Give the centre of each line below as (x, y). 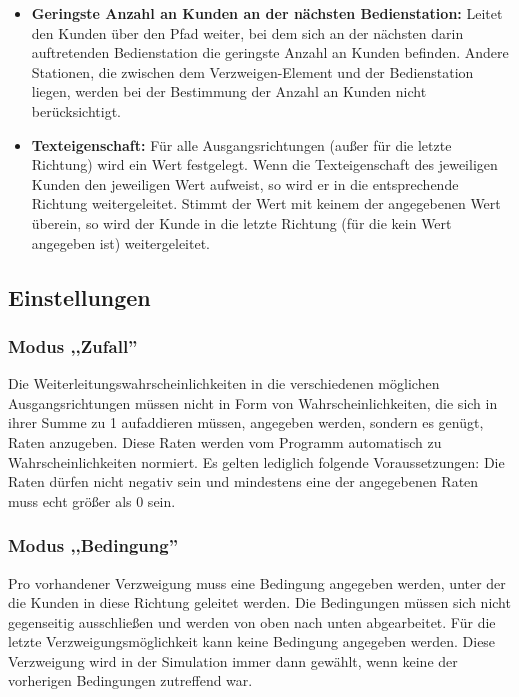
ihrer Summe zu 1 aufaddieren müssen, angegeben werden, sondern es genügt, (246, 422)
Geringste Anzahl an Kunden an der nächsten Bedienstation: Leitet (267, 13)
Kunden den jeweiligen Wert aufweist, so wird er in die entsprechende (245, 183)
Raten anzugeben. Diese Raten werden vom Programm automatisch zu (225, 441)
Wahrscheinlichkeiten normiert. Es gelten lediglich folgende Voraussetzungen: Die (256, 461)
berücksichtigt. (76, 110)
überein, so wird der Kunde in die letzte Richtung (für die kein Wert (241, 222)
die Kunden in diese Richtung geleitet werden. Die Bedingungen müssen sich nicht (259, 602)
